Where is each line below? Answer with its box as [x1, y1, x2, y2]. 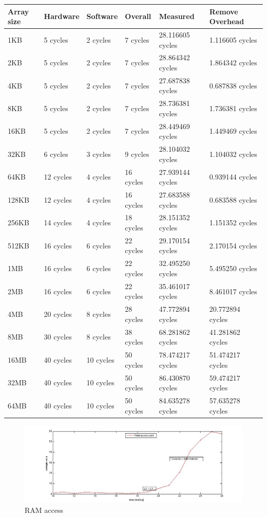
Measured [159, 11, 195, 22]
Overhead [209, 16, 244, 27]
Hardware [44, 11, 80, 22]
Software [86, 11, 118, 22]
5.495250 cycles [209, 263, 257, 274]
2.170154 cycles [209, 240, 257, 251]
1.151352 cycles [209, 217, 257, 228]
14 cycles [44, 217, 72, 228]
